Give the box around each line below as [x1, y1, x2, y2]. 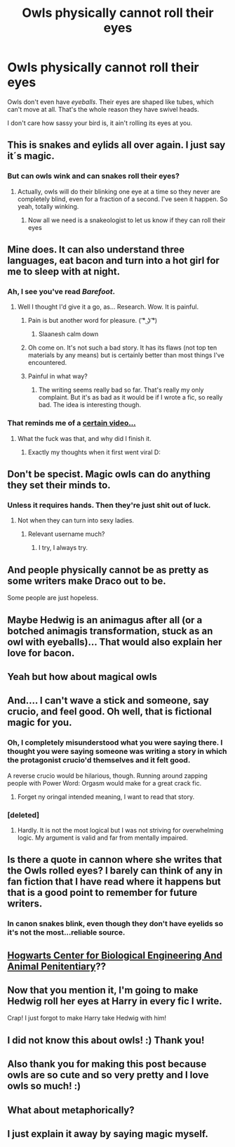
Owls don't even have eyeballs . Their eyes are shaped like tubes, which [7, 97, 214, 106]
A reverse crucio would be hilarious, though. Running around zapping [7, 771, 208, 780]
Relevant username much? [27, 530, 105, 539]
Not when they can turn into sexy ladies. [17, 516, 135, 525]
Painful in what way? [27, 372, 88, 380]
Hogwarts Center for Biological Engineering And [7, 949, 222, 961]
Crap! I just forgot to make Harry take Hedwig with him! [7, 1014, 167, 1023]
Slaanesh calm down [38, 330, 99, 338]
